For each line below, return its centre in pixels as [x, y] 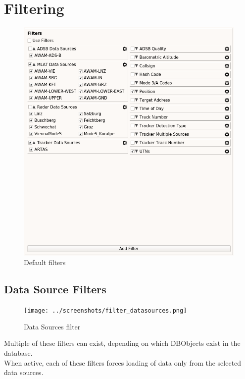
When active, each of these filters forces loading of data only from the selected [123, 362]
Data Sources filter [52, 326]
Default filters [45, 262]
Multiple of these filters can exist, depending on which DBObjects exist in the [122, 343]
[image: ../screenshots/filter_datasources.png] [105, 311]
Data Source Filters [55, 289]
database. [18, 352]
